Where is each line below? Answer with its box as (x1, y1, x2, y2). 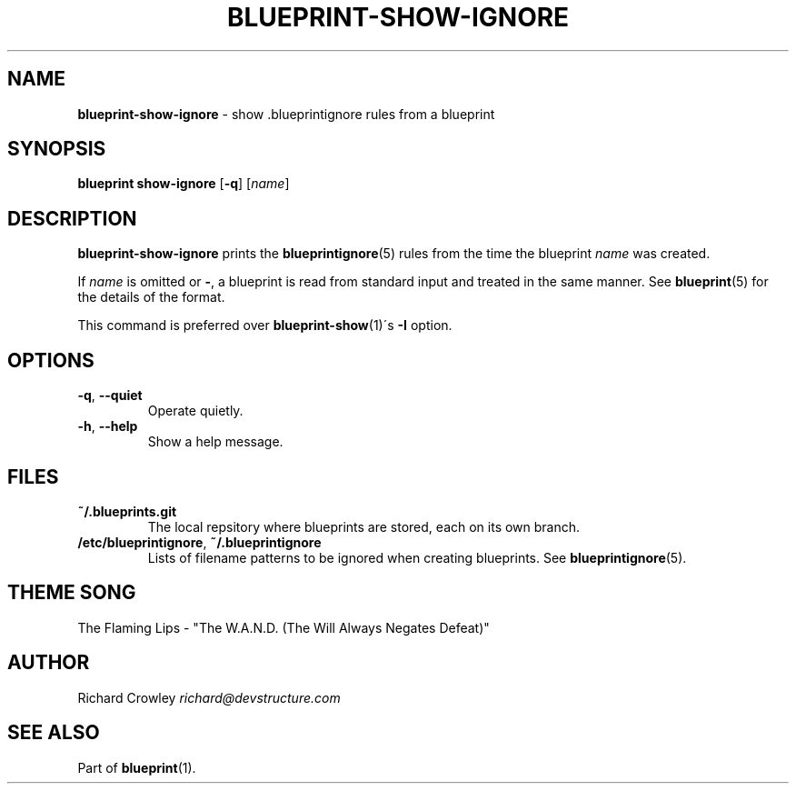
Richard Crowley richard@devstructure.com (77, 689, 341, 706)
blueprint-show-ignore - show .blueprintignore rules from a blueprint (77, 105, 495, 122)
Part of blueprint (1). (77, 759, 196, 776)
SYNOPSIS (7, 137, 106, 161)
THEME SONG (7, 581, 136, 605)
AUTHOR (7, 651, 90, 675)
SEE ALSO (7, 721, 100, 745)
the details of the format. (77, 289, 225, 305)
